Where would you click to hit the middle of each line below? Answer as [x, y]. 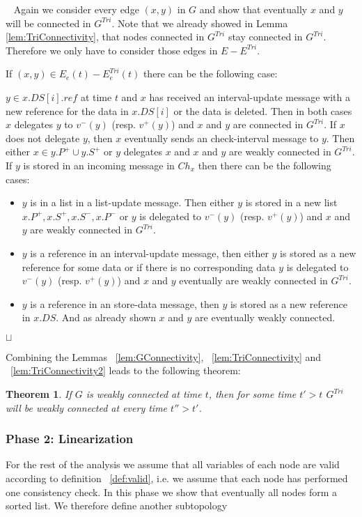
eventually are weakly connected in [253, 280]
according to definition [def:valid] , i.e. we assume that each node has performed [177, 478]
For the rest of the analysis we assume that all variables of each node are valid [173, 464]
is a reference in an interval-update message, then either [149, 253]
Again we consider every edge [76, 9]
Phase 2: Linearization [70, 439]
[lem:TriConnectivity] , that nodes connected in [105, 37]
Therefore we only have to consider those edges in [112, 50]
